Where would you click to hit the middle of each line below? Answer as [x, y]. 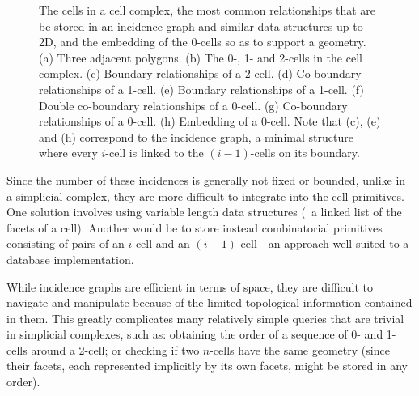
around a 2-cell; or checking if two [115, 349]
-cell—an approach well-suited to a [323, 243]
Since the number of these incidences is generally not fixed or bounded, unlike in [206, 179]
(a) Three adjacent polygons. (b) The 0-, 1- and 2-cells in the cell [201, 57]
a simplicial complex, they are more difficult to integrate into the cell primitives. [205, 196]
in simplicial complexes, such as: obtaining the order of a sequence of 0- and [195, 334]
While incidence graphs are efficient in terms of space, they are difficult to [190, 286]
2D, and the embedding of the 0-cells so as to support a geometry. [203, 42]
